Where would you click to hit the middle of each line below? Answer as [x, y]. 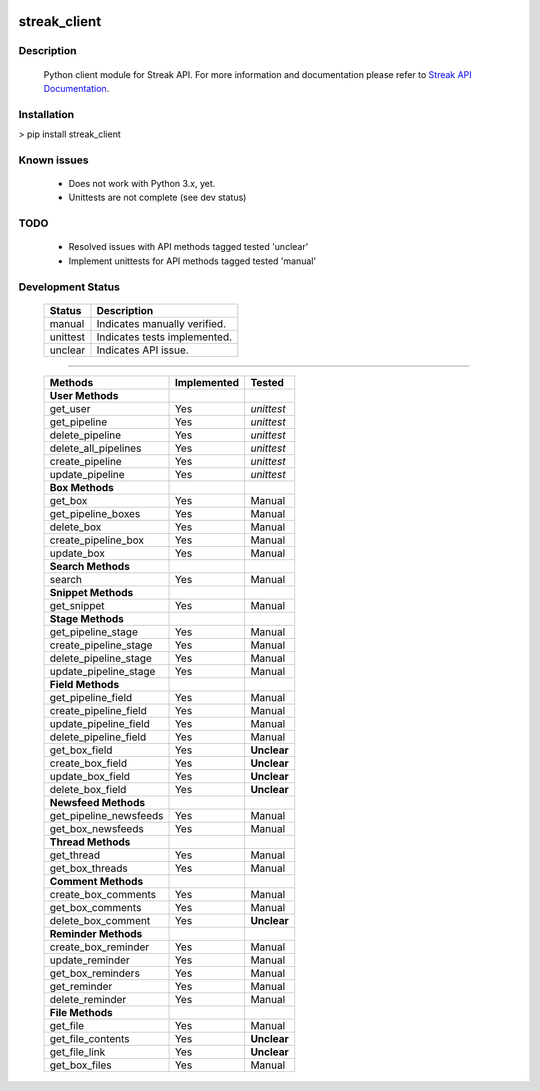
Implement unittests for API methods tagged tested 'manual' [192, 261]
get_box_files [80, 1065]
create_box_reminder [99, 947]
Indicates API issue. [142, 350]
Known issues [53, 160]
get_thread [75, 855]
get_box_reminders [94, 973]
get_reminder [81, 986]
